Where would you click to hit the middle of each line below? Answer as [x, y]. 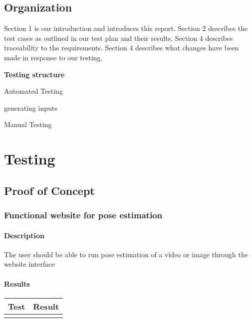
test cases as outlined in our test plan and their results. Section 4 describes [119, 38]
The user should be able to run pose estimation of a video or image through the [126, 254]
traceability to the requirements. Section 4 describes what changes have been [122, 48]
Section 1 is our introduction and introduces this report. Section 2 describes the [126, 28]
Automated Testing [33, 91]
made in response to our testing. [53, 57]
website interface [29, 264]
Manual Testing [28, 124]
